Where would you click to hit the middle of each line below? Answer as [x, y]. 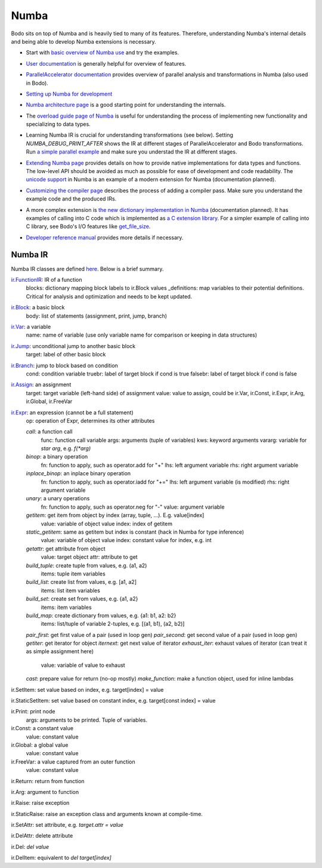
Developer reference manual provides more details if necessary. [105, 237]
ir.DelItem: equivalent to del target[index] [61, 858]
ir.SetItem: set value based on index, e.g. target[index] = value [87, 690]
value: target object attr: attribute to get [89, 557]
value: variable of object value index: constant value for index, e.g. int [126, 540]
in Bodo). [37, 83]
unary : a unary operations [58, 498]
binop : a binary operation [57, 457]
